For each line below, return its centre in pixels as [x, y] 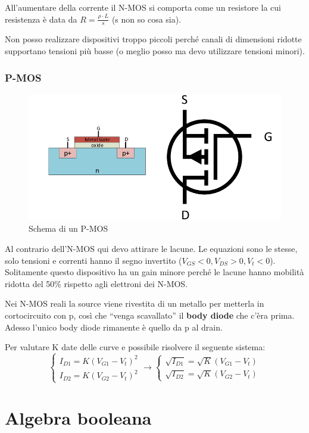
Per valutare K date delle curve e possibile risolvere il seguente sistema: [135, 347]
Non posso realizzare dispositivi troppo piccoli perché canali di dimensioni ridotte [153, 39]
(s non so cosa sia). [146, 19]
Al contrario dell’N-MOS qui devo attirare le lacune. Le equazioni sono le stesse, [151, 249]
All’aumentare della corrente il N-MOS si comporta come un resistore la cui [143, 7]
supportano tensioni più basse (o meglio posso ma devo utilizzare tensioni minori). [155, 51]
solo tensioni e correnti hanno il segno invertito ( [93, 260]
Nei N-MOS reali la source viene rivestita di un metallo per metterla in [135, 303]
